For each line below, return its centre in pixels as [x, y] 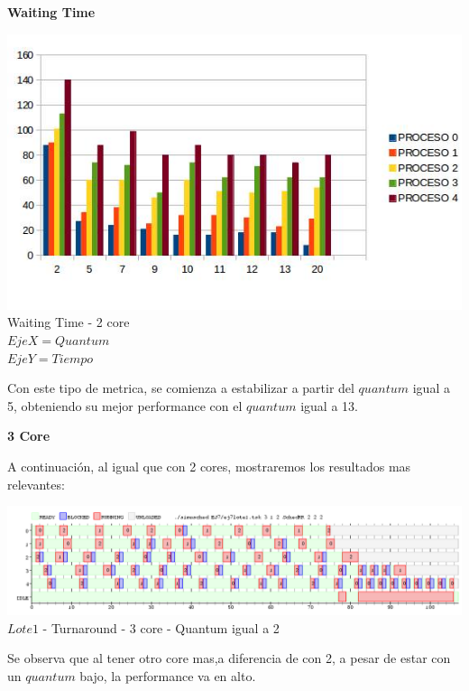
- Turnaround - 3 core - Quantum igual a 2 [161, 627]
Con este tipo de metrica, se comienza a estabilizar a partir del [181, 388]
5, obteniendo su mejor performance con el [125, 405]
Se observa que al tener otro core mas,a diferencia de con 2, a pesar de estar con [229, 658]
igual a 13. [329, 405]
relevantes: [36, 484]
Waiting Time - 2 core [69, 322]
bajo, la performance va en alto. [168, 676]
